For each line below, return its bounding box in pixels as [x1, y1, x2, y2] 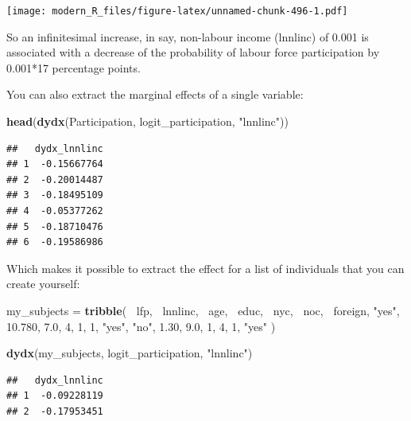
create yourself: [6, 275, 80, 292]
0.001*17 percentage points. [6, 59, 141, 76]
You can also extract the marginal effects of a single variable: [6, 86, 304, 103]
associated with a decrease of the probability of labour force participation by [6, 44, 380, 60]
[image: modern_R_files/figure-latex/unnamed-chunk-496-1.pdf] [6, 6, 348, 17]
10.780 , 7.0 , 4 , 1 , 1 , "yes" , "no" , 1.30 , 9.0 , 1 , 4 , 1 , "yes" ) [6, 318, 276, 334]
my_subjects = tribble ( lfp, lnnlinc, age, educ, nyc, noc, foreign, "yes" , [6, 302, 400, 318]
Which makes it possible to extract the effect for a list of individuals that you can [6, 259, 405, 276]
